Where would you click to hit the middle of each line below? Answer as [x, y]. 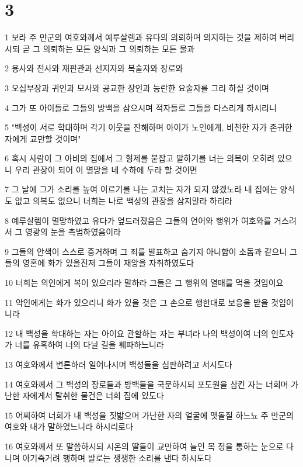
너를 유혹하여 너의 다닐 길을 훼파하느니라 [89, 345]
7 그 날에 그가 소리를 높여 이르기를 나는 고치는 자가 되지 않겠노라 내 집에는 [141, 189]
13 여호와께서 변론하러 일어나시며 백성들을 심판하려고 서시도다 [119, 364]
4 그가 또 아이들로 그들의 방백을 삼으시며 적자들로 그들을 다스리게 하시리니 [141, 107]
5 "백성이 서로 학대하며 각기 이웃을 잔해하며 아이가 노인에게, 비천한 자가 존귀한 [149, 127]
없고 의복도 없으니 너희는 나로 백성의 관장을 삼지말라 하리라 [123, 201]
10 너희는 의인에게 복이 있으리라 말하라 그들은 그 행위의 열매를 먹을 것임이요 [144, 283]
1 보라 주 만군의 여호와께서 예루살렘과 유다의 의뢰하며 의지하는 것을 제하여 [141, 37]
